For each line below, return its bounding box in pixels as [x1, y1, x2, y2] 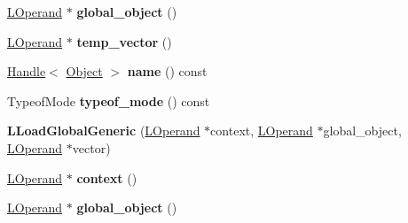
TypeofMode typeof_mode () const [7, 91, 210, 110]
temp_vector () [76, 32, 172, 50]
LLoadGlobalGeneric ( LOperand [7, 121, 200, 140]
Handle [7, 62, 46, 81]
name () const [127, 62, 208, 81]
